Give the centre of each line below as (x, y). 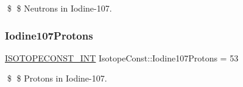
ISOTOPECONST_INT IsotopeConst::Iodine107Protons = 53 (122, 57)
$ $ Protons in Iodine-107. (57, 78)
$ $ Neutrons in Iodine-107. (59, 8)
